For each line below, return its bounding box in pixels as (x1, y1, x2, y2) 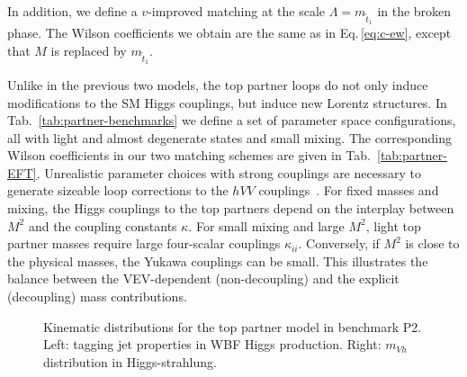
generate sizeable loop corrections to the (7, 181, 229, 200)
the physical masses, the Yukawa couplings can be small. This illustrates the (7, 251, 428, 270)
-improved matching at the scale (148, 2, 326, 20)
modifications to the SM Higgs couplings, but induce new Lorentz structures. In (7, 93, 447, 112)
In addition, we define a (7, 2, 138, 20)
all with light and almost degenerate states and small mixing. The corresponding (7, 128, 453, 147)
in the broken (377, 2, 452, 20)
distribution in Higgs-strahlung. (43, 352, 217, 371)
